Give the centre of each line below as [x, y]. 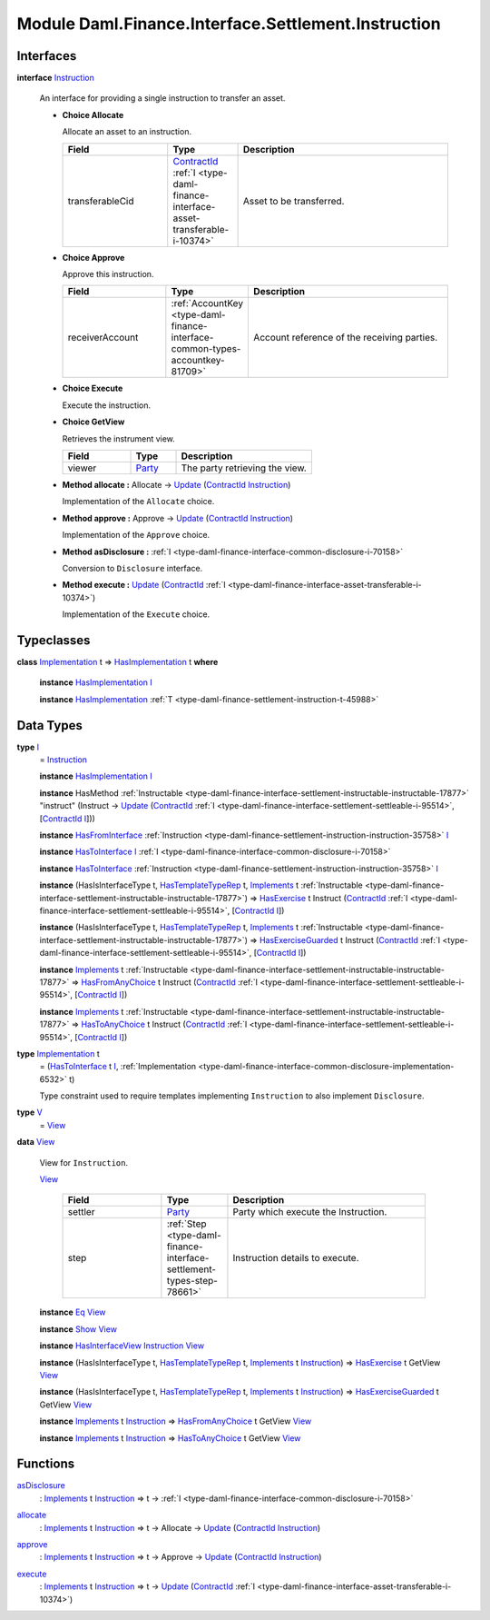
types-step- [192, 1281]
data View [36, 1142]
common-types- [206, 349]
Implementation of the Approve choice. [136, 535]
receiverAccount [103, 338]
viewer [82, 468]
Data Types [50, 726]
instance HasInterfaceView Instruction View [122, 1346]
